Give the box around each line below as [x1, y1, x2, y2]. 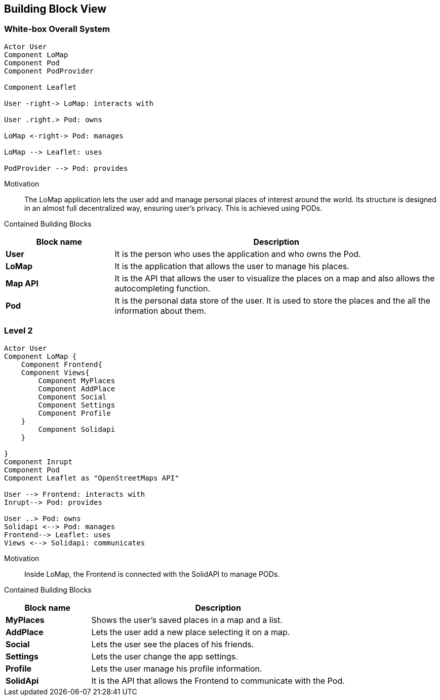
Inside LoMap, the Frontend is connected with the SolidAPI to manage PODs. [24, 569, 280, 578]
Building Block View [4, 3, 107, 15]
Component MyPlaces [38, 376, 115, 385]
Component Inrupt [4, 457, 72, 466]
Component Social [38, 392, 107, 401]
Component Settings [38, 400, 115, 409]
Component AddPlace [38, 384, 115, 393]
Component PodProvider [4, 66, 94, 75]
